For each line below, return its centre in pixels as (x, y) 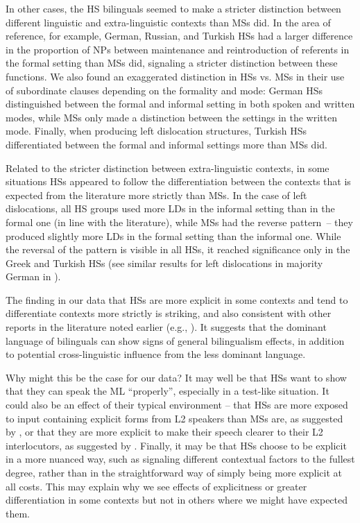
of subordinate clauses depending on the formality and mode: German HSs (164, 90)
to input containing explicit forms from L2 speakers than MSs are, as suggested (174, 418)
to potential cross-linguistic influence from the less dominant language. (156, 354)
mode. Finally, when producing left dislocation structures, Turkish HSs (156, 131)
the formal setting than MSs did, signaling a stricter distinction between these (172, 63)
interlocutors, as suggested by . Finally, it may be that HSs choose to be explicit (176, 445)
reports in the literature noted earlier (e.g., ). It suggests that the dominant (166, 327)
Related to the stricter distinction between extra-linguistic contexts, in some (168, 168)
